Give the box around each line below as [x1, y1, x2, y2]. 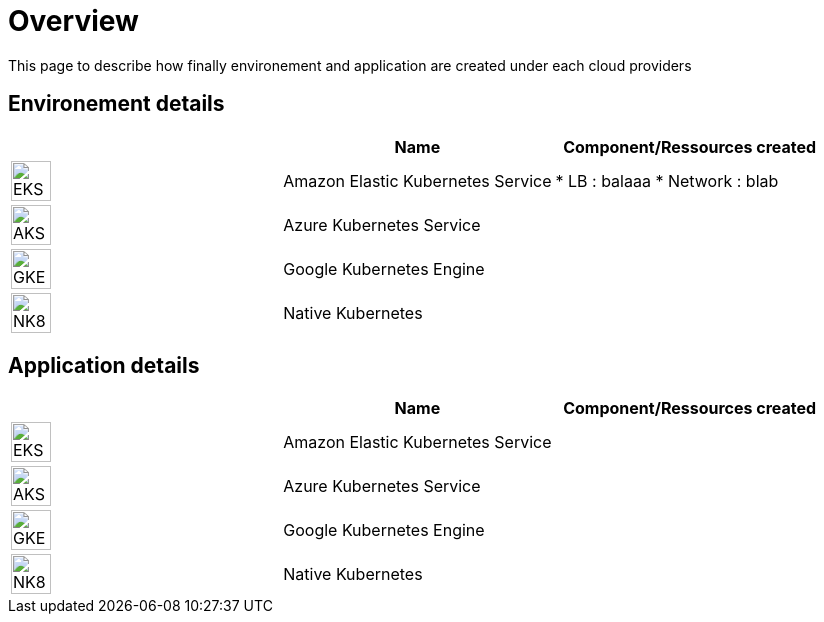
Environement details [8, 91, 225, 117]
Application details [8, 353, 200, 379]
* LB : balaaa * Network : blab [555, 170, 779, 191]
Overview [8, 4, 139, 38]
